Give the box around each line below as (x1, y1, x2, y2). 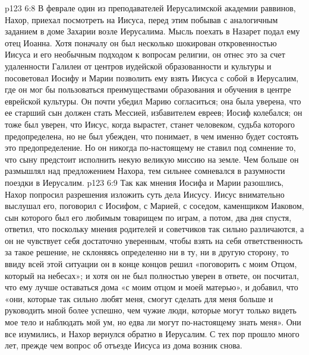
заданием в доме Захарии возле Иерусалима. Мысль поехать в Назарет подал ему (5, 25, 300, 37)
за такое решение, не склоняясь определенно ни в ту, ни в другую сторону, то (5, 246, 289, 258)
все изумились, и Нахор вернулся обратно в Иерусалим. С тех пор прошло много (5, 327, 299, 340)
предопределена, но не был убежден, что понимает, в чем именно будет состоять (5, 129, 299, 142)
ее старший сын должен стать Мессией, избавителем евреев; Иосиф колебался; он (5, 106, 302, 119)
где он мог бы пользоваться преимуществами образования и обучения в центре (5, 83, 291, 96)
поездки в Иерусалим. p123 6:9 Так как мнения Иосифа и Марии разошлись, (5, 176, 284, 188)
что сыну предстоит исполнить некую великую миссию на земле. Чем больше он (5, 153, 299, 165)
